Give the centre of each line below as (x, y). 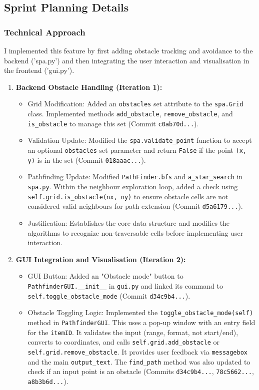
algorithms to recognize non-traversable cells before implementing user (135, 232)
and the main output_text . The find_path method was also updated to (139, 361)
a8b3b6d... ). (48, 381)
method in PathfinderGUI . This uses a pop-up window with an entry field (141, 322)
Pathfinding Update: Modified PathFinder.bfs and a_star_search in (135, 177)
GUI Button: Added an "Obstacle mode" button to (105, 276)
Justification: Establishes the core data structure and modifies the (129, 222)
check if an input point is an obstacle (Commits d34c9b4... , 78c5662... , (141, 371)
